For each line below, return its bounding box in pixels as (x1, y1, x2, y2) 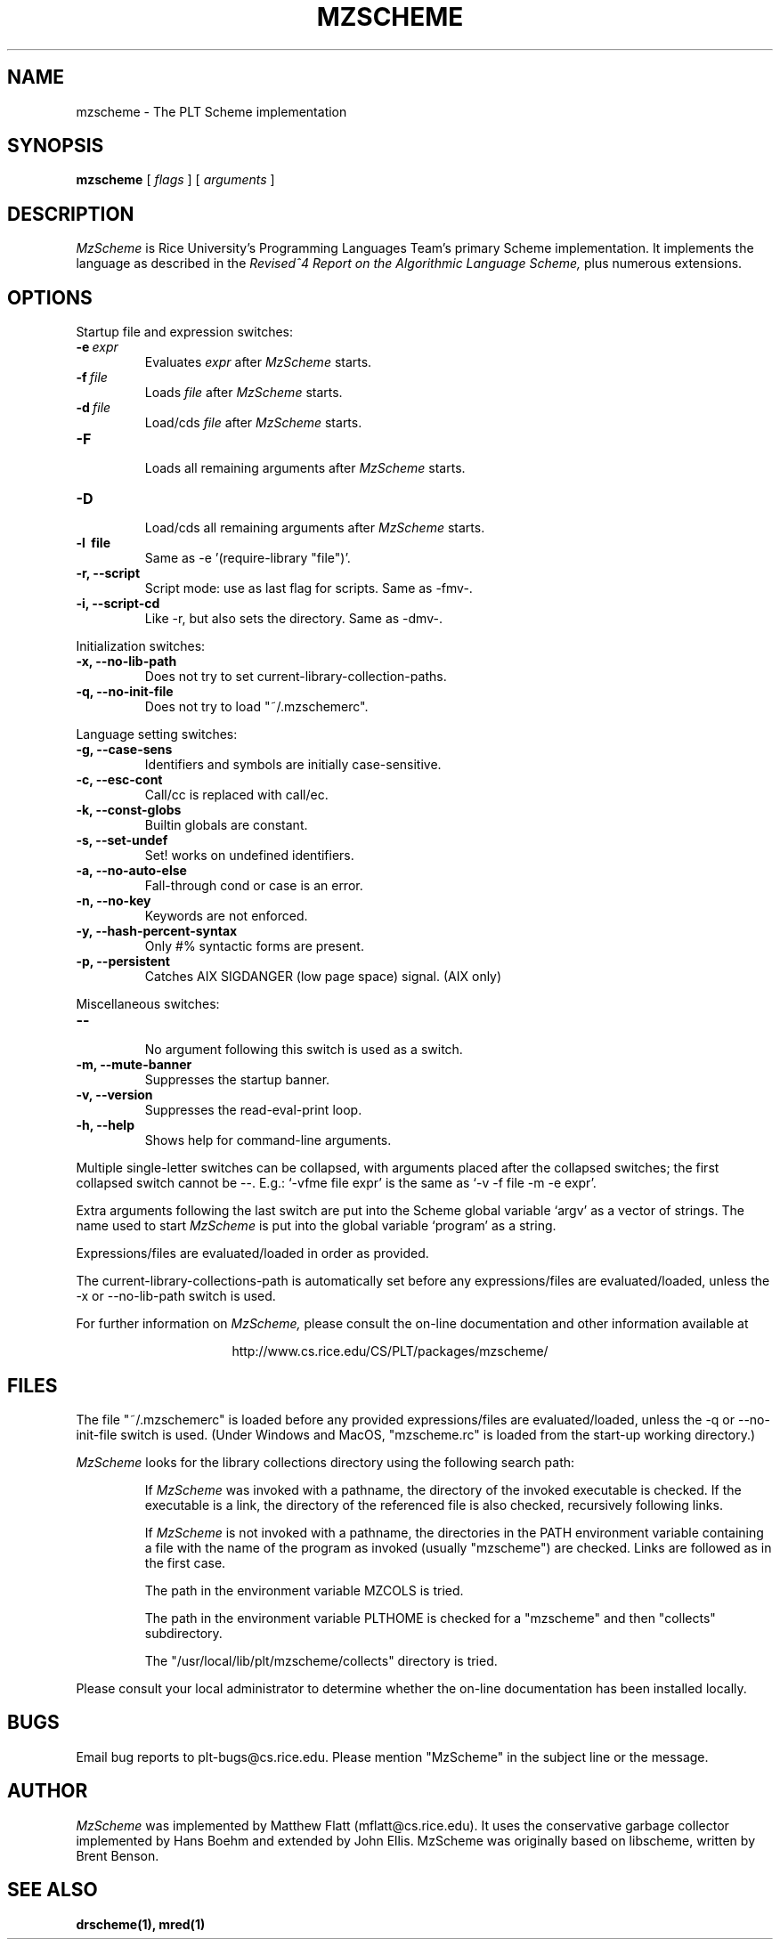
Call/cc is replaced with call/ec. (144, 787, 329, 803)
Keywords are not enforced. (144, 908, 308, 924)
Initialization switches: (76, 638, 206, 654)
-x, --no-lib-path (76, 653, 177, 669)
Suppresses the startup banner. (144, 1072, 330, 1088)
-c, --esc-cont (76, 772, 163, 788)
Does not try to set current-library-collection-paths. (144, 669, 447, 685)
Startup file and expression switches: (76, 324, 294, 340)
